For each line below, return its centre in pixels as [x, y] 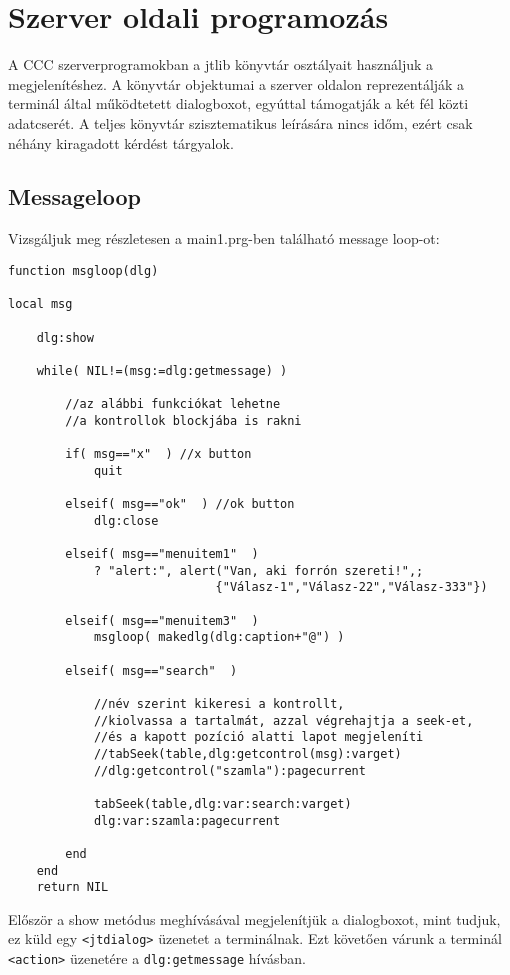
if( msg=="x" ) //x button [158, 454]
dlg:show [65, 337]
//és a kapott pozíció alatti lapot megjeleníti [258, 737]
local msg [40, 304]
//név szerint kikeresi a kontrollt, [219, 703]
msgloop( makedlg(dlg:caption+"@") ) [219, 637]
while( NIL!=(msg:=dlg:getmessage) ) [162, 370]
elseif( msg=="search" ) [151, 670]
